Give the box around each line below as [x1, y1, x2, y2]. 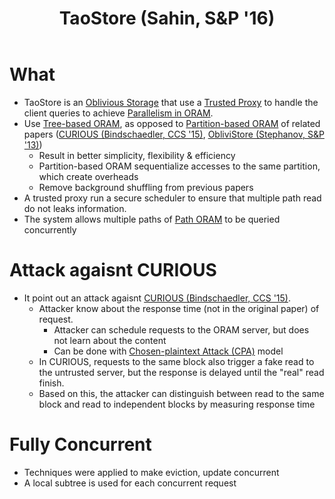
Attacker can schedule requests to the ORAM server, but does [53, 323, 310, 336]
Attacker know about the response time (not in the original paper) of [38, 302, 320, 314]
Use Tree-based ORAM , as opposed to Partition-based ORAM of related [23, 117, 321, 129]
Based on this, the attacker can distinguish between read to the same [38, 387, 325, 399]
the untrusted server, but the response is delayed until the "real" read [38, 366, 325, 378]
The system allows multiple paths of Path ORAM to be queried [23, 213, 281, 225]
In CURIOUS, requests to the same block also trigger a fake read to [38, 355, 315, 367]
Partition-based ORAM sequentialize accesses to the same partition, [38, 160, 321, 172]
